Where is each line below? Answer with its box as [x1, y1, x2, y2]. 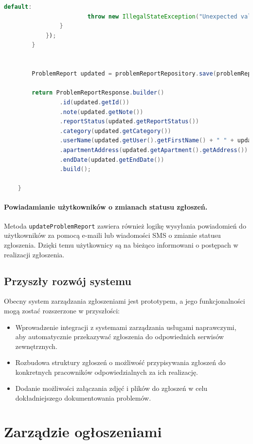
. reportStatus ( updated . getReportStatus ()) [59, 118, 199, 125]
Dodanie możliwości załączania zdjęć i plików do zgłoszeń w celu [15, 383, 208, 393]
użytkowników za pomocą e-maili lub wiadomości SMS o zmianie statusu [4, 230, 221, 240]
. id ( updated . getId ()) [59, 98, 129, 106]
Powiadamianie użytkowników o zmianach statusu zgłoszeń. [4, 202, 208, 212]
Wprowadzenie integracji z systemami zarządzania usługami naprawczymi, [15, 322, 236, 332]
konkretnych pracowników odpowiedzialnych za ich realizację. [15, 367, 198, 377]
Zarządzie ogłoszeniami [4, 421, 162, 441]
